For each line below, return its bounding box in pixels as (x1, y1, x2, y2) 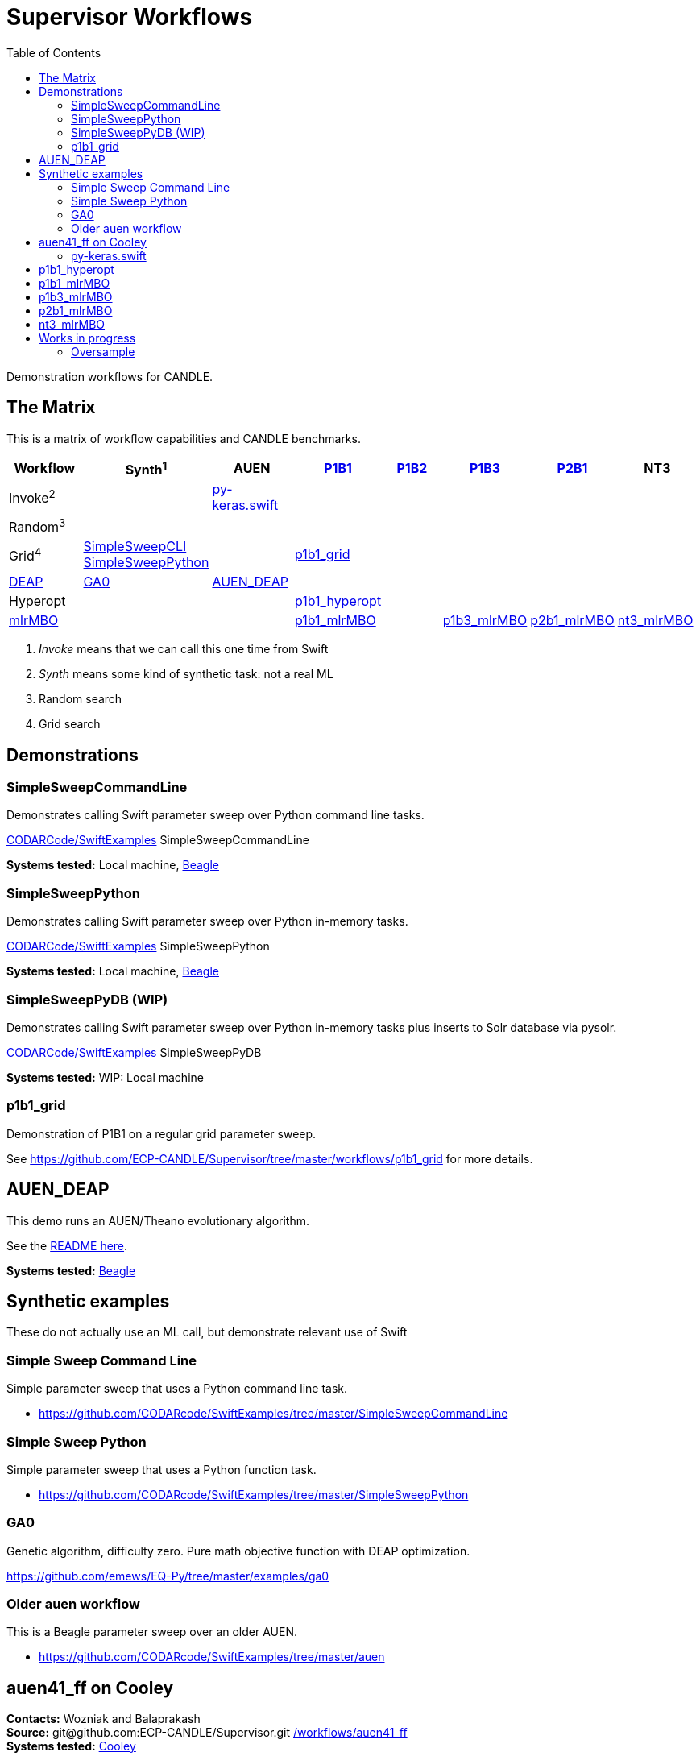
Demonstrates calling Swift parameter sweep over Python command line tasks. (6, 808, 425, 822)
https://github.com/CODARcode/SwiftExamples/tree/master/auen (39, 1650, 385, 1664)
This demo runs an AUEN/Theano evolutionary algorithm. (6, 1213, 309, 1228)
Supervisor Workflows (6, 3, 253, 31)
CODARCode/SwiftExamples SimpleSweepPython (6, 939, 270, 954)
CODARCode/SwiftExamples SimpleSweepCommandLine (6, 833, 309, 847)
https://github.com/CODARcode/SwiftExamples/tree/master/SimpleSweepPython (39, 1487, 469, 1501)
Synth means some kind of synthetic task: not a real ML (39, 667, 333, 681)
